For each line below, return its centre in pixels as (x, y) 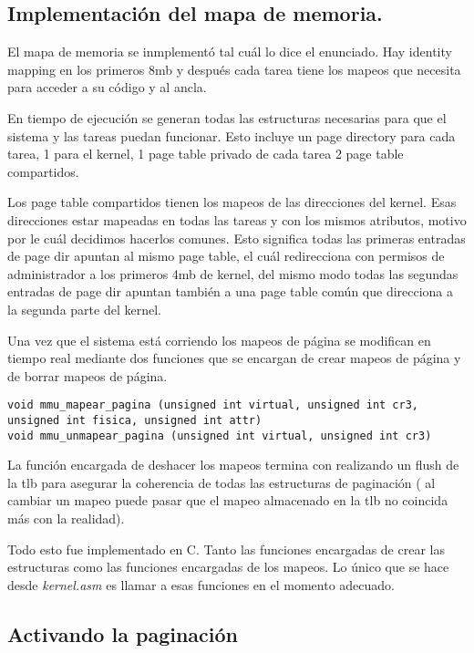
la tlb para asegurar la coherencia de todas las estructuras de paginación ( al (222, 482)
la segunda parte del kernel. (84, 309)
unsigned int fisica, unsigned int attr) (135, 420)
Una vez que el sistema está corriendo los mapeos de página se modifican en (219, 340)
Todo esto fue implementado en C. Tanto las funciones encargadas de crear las (226, 549)
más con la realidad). (66, 518)
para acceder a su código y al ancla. (107, 87)
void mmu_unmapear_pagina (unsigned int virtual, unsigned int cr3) (220, 435)
